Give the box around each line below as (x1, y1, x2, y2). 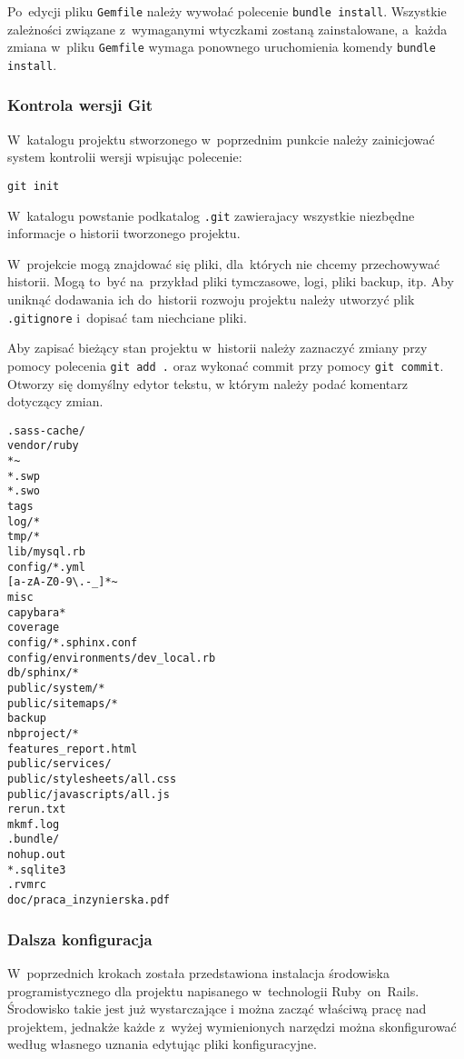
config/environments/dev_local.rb (7, 651, 216, 664)
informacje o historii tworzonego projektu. (7, 224, 241, 243)
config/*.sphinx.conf (7, 635, 138, 649)
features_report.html (7, 742, 138, 755)
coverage (7, 621, 60, 634)
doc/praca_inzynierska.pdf (7, 894, 170, 907)
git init (7, 179, 60, 193)
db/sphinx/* (7, 666, 79, 680)
